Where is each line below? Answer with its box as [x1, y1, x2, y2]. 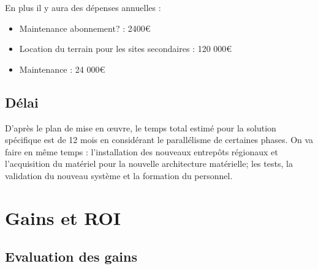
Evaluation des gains [5, 247, 138, 266]
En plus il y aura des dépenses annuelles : [5, 1, 161, 13]
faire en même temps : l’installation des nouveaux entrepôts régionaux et [5, 145, 278, 158]
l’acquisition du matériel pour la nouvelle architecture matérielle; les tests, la [5, 157, 293, 170]
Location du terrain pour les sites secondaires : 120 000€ [19, 42, 232, 55]
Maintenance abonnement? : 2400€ [19, 21, 151, 34]
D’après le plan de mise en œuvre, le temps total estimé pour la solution [5, 121, 276, 134]
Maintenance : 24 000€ [19, 62, 105, 75]
